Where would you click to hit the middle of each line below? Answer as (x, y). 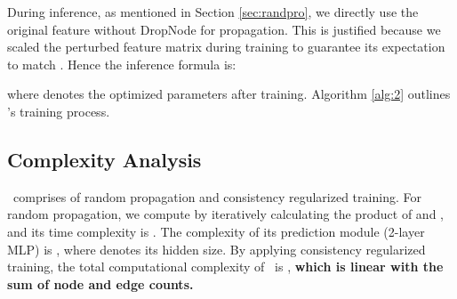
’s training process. (59, 111)
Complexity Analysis (104, 159)
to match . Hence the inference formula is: (122, 64)
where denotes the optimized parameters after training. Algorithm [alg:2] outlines (229, 94)
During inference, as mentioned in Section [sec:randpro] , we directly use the (213, 12)
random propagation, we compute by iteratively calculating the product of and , (225, 214)
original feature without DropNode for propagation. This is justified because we (224, 29)
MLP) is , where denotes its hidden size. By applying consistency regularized (216, 249)
